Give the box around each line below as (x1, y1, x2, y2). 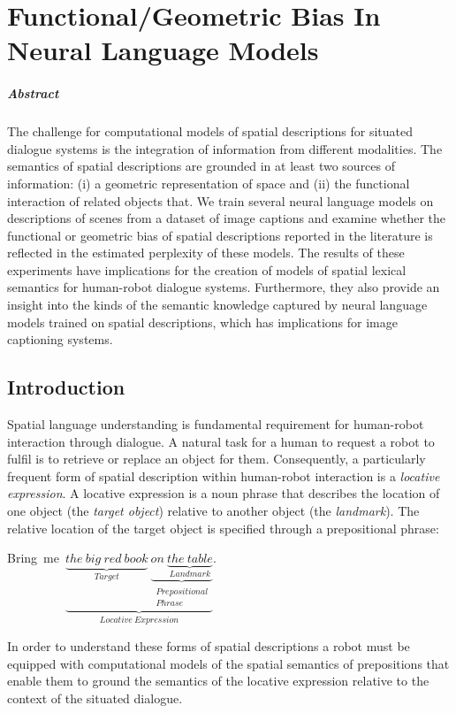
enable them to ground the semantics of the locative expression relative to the (7, 671, 429, 690)
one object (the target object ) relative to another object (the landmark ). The (7, 502, 420, 520)
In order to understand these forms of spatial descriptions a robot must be (7, 636, 410, 655)
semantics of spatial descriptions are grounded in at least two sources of (7, 157, 396, 175)
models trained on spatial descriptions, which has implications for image (7, 312, 398, 331)
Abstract (7, 84, 59, 103)
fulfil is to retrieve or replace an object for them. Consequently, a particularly (7, 449, 426, 468)
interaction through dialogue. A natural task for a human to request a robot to (7, 432, 435, 450)
